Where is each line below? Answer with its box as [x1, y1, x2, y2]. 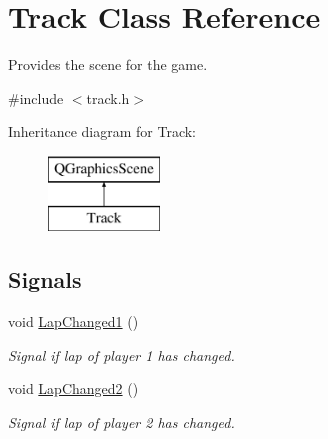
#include [8, 87, 64, 108]
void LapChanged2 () [8, 378, 139, 399]
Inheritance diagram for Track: [8, 121, 197, 142]
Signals [8, 264, 82, 295]
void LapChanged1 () [8, 311, 139, 332]
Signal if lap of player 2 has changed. [8, 412, 235, 433]
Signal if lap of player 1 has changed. [8, 344, 235, 365]
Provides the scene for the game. [8, 54, 208, 75]
